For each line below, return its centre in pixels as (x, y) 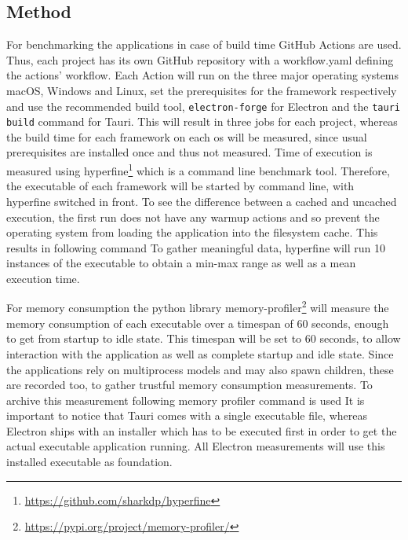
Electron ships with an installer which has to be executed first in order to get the (202, 430)
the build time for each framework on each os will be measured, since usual (187, 136)
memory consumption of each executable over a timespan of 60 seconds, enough (198, 323)
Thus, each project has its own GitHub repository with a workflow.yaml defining (200, 59)
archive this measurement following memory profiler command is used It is (186, 400)
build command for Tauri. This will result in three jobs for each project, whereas (202, 121)
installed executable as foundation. (89, 462)
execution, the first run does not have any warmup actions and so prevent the (193, 217)
